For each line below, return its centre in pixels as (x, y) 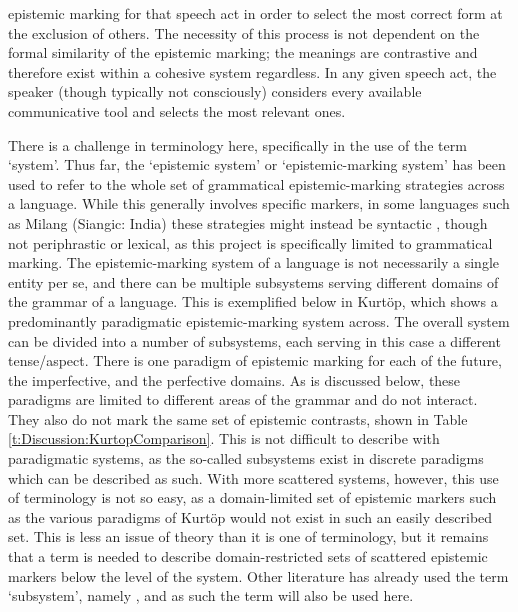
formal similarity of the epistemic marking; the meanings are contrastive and (243, 52)
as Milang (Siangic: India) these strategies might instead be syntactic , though (248, 222)
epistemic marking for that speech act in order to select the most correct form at (255, 13)
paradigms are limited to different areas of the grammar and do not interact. (243, 399)
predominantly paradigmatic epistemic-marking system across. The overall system (259, 320)
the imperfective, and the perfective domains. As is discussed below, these (234, 379)
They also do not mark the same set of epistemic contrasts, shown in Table (238, 418)
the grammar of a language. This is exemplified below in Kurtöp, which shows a (253, 301)
